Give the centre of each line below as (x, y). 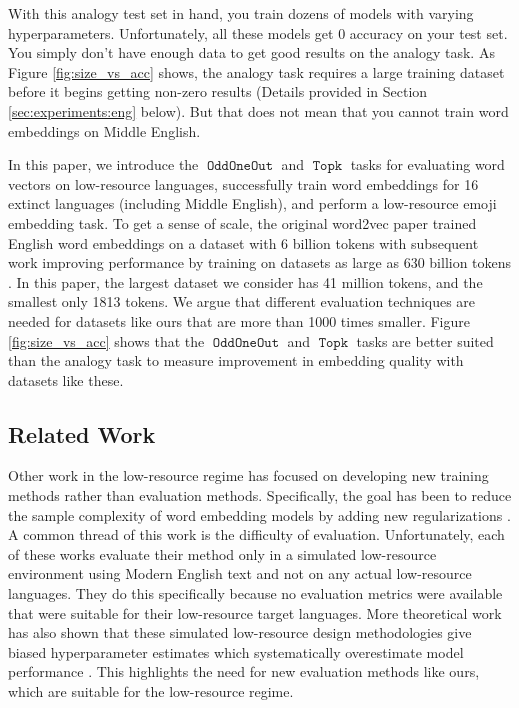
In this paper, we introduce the (103, 164)
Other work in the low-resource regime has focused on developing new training (248, 475)
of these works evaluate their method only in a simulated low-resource (222, 553)
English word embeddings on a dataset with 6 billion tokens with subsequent (243, 242)
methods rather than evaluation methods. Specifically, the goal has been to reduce (260, 495)
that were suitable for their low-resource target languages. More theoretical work (255, 612)
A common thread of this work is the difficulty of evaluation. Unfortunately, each (256, 534)
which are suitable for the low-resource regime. (151, 691)
